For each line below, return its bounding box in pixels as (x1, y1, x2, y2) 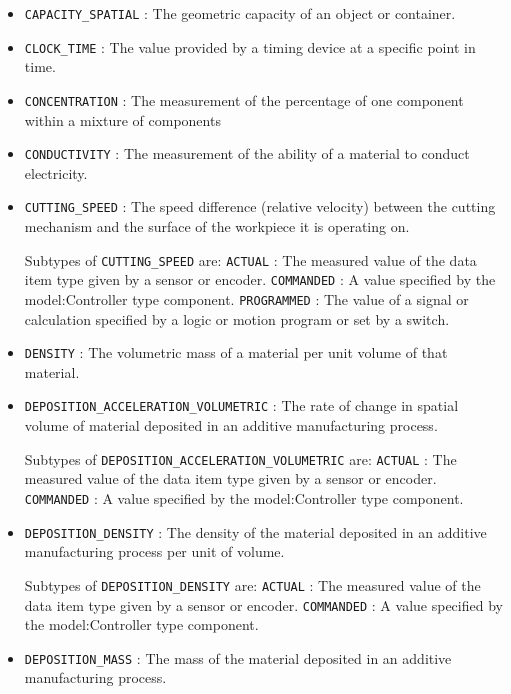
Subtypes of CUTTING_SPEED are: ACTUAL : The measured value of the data (24, 249, 477, 270)
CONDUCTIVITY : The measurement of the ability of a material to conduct (24, 143, 470, 164)
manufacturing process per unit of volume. (24, 541, 285, 562)
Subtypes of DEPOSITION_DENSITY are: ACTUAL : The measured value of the (24, 574, 481, 595)
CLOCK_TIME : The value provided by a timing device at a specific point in (24, 36, 476, 57)
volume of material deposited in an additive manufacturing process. (24, 415, 438, 436)
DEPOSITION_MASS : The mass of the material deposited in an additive (24, 647, 452, 668)
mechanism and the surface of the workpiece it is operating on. (24, 216, 410, 237)
